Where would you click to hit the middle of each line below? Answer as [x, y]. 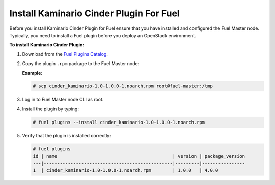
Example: [32, 73]
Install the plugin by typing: [50, 109]
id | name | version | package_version [139, 156]
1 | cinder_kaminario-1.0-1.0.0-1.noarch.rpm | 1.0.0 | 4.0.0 [126, 170]
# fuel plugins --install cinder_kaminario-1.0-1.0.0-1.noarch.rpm [119, 122]
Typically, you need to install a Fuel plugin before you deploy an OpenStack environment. [103, 35]
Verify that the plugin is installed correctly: [67, 135]
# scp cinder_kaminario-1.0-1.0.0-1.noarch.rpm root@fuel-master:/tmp [123, 86]
